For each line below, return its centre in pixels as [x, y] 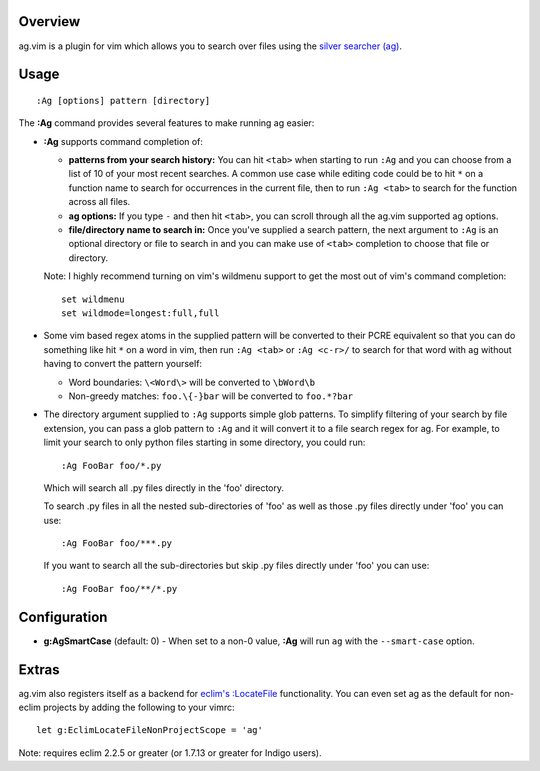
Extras [39, 669]
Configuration [63, 616]
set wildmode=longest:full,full [140, 313]
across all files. [99, 202]
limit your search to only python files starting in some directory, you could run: [204, 442]
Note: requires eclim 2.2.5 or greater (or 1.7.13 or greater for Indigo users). [170, 752]
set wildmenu [93, 299]
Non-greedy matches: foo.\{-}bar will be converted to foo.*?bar [211, 396]
